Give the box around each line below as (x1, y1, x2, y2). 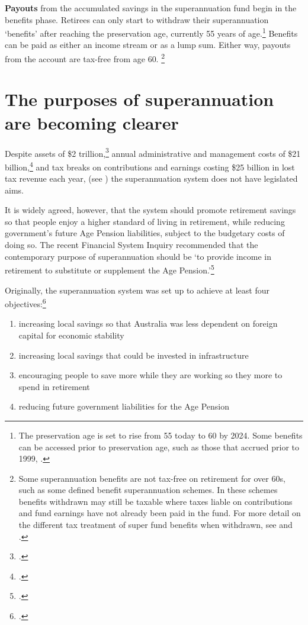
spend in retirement (18, 380, 90, 392)
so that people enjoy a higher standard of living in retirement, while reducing (5, 215, 285, 227)
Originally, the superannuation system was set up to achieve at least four (5, 283, 270, 296)
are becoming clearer (5, 110, 179, 134)
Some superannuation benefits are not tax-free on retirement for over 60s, (18, 472, 285, 484)
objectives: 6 (5, 296, 46, 310)
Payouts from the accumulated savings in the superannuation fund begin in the (5, 2, 297, 14)
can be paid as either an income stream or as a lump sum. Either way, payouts (5, 38, 291, 51)
